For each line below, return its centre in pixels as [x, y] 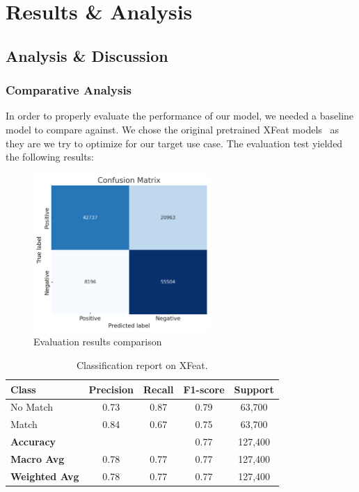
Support [254, 389]
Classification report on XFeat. [142, 364]
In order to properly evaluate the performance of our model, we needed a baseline [180, 116]
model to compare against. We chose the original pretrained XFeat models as [172, 129]
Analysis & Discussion [87, 55]
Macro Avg [38, 458]
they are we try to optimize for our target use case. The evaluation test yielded [174, 143]
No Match [32, 407]
